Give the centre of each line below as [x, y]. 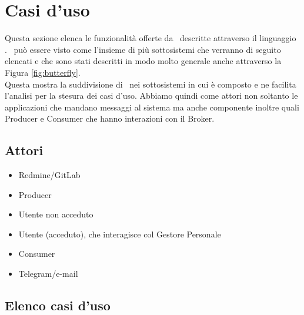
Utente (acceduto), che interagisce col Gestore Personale [120, 234]
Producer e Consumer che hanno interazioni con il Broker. [110, 118]
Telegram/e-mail [48, 274]
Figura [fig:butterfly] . [43, 72]
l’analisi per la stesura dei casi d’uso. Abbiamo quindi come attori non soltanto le [151, 95]
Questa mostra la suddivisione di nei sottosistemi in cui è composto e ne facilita [151, 84]
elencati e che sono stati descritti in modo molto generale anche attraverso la [143, 61]
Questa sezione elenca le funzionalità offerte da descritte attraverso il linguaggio [151, 38]
